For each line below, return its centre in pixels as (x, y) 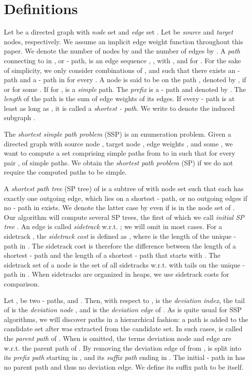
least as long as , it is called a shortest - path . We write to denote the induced (119, 108)
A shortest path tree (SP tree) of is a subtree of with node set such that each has (124, 188)
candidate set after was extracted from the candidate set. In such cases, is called (123, 329)
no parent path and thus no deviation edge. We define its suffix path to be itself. (124, 366)
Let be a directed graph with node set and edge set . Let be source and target (118, 32)
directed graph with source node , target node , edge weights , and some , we (118, 143)
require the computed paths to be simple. (66, 172)
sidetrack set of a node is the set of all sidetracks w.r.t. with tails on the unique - (125, 264)
